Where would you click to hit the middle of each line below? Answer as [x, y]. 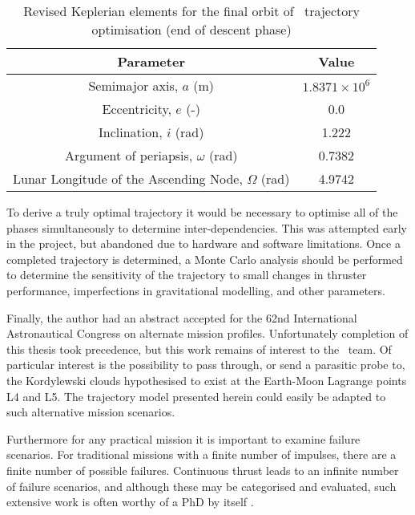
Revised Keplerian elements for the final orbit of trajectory [191, 11]
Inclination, [131, 132]
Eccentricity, [137, 109]
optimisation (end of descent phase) [191, 29]
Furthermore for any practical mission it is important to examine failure [183, 438]
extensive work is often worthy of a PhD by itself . [130, 502]
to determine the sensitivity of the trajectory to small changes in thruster [187, 275]
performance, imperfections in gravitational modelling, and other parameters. [196, 290]
